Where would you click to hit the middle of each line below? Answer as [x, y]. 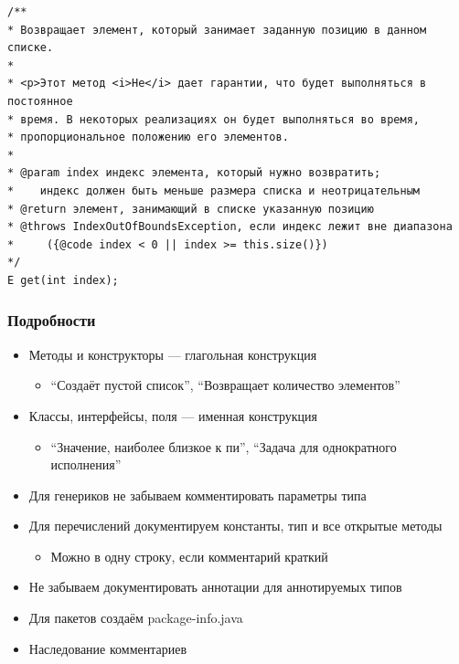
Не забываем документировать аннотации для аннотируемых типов [215, 587]
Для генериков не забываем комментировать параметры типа [197, 495]
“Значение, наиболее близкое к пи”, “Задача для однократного [224, 446]
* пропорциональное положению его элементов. [148, 137]
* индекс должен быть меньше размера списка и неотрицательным [214, 190]
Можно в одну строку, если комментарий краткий [189, 556]
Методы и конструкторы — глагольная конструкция [173, 354]
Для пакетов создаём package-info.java [136, 618]
